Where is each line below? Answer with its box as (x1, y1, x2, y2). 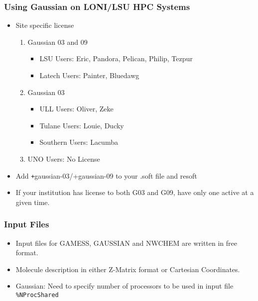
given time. (15, 197, 50, 207)
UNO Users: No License (27, 153, 100, 164)
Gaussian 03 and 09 (27, 36, 88, 47)
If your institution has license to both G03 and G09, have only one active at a (15, 187, 254, 198)
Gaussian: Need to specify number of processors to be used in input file (15, 281, 234, 291)
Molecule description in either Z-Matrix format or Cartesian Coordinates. (15, 264, 240, 274)
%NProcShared (15, 292, 59, 299)
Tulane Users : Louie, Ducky (39, 120, 124, 130)
